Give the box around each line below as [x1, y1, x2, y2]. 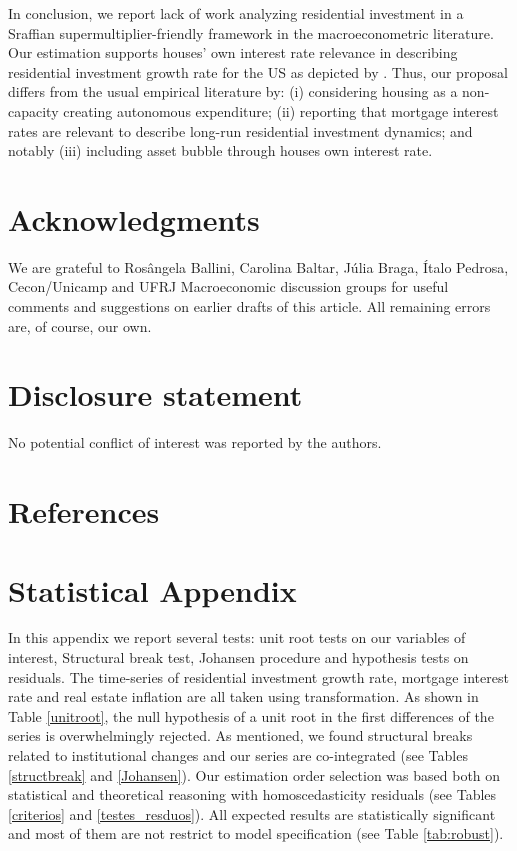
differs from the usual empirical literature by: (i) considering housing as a [8, 81, 458, 102]
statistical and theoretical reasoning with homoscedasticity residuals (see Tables [8, 784, 497, 805]
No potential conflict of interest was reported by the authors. [8, 432, 382, 453]
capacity [8, 100, 59, 121]
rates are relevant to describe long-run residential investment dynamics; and [8, 120, 473, 141]
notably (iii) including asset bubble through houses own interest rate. [8, 140, 433, 161]
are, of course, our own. [8, 315, 152, 336]
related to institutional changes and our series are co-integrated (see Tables [8, 745, 468, 766]
